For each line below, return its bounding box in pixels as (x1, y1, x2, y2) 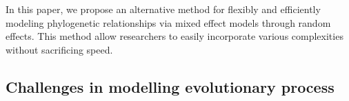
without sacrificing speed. (6, 42, 113, 56)
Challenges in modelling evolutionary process (6, 76, 335, 97)
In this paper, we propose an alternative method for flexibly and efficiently (6, 2, 321, 16)
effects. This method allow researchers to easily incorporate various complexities (6, 29, 343, 43)
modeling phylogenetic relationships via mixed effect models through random (6, 15, 331, 30)
